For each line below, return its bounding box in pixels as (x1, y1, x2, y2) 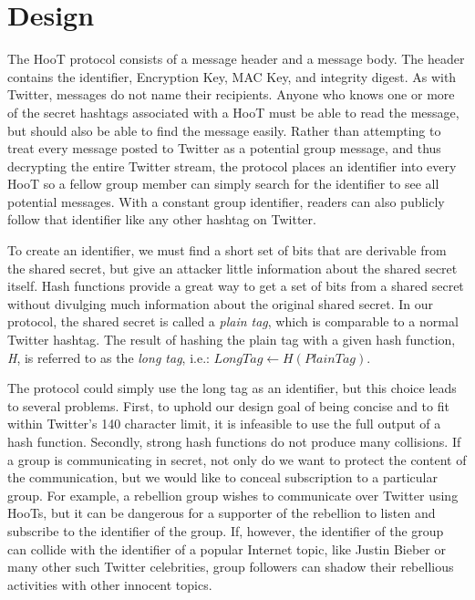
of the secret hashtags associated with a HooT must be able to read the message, (7, 102, 460, 121)
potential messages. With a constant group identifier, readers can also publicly (7, 191, 445, 211)
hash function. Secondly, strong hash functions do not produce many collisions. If (7, 432, 461, 450)
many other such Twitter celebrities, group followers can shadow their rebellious (7, 557, 454, 576)
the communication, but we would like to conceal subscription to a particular (7, 468, 438, 487)
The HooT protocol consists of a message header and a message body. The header (7, 49, 465, 68)
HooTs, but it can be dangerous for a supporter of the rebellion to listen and (7, 503, 436, 522)
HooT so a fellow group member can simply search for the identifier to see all (7, 174, 439, 193)
